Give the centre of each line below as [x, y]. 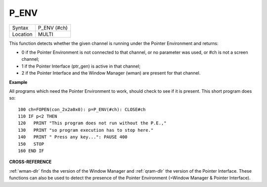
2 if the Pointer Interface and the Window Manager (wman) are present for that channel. [111, 73]
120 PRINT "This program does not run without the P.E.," [92, 123]
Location [22, 34]
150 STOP [31, 144]
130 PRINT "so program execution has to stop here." [86, 130]
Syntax [20, 28]
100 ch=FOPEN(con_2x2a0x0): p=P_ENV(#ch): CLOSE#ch [82, 109]
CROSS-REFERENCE [30, 162]
